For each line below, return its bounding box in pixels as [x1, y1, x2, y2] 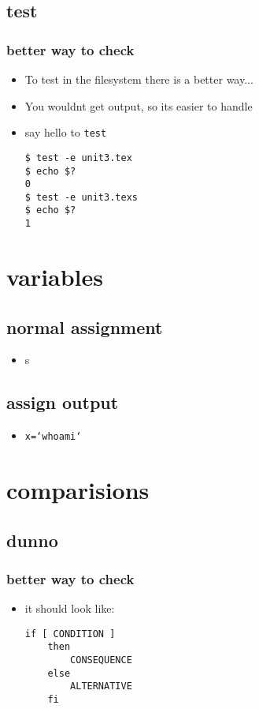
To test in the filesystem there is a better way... [24, 71, 253, 87]
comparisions [6, 474, 150, 505]
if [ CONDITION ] [24, 628, 116, 640]
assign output [6, 390, 119, 415]
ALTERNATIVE [70, 681, 132, 692]
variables [6, 260, 104, 292]
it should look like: [24, 600, 115, 617]
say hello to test [24, 124, 107, 141]
